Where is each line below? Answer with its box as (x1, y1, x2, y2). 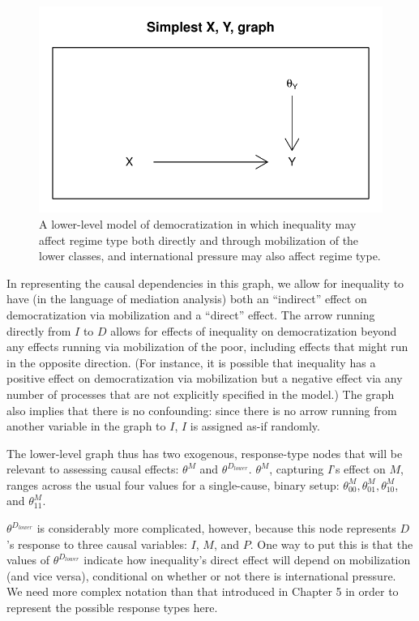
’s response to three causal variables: (6, 535, 187, 552)
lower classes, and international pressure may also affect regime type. (39, 247, 381, 264)
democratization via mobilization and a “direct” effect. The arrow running (6, 306, 375, 323)
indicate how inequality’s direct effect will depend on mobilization (83, 551, 411, 568)
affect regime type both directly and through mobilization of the (39, 231, 359, 248)
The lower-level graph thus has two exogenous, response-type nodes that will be (6, 444, 403, 461)
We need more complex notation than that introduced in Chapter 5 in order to (6, 583, 399, 600)
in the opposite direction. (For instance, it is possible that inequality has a (6, 353, 376, 370)
